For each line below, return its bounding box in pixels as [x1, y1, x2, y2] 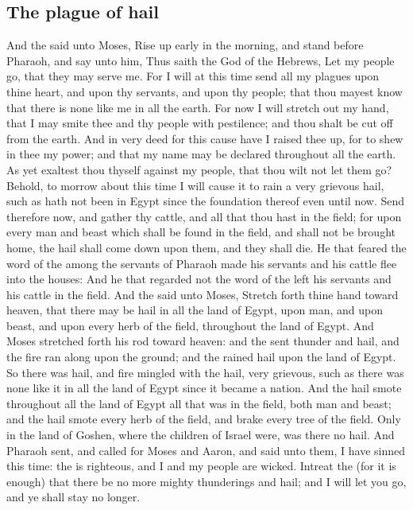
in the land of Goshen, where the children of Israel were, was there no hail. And [6, 426, 395, 443]
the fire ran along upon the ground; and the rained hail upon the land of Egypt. [6, 348, 396, 365]
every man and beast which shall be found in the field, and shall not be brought [6, 224, 396, 240]
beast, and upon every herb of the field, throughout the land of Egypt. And [6, 317, 374, 333]
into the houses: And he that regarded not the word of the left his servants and [6, 271, 392, 287]
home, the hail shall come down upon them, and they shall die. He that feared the [6, 239, 407, 255]
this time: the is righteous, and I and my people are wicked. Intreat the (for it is [6, 457, 396, 474]
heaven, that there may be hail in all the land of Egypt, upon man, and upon [6, 302, 383, 318]
